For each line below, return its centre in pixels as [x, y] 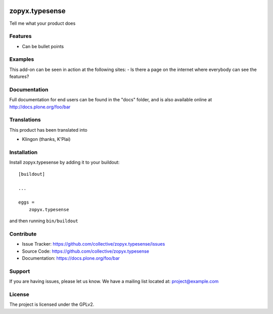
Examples [22, 59]
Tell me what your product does [42, 23]
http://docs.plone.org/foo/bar [40, 107]
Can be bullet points [43, 46]
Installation [24, 152]
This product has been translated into [49, 130]
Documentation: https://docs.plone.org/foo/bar [71, 258]
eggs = [27, 202]
